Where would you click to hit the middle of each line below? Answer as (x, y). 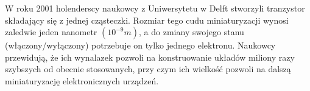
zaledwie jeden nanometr (51, 32)
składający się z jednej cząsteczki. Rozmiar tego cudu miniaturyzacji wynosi (147, 20)
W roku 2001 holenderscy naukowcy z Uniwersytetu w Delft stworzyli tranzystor (155, 8)
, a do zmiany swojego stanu (192, 32)
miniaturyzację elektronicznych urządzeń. (82, 80)
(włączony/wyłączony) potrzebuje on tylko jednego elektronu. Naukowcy (140, 45)
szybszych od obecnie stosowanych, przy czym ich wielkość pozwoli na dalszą (148, 69)
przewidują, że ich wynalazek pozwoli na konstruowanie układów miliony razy (150, 57)
